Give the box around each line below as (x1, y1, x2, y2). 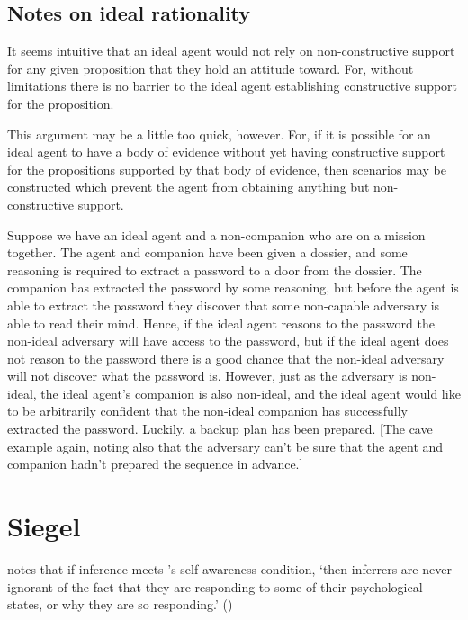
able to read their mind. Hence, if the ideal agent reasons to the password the (7, 313, 435, 332)
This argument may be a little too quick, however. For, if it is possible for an (7, 124, 431, 143)
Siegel (7, 508, 81, 544)
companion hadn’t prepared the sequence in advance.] (7, 454, 303, 473)
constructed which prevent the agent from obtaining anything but (7, 177, 370, 196)
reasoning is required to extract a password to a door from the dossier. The (7, 260, 422, 279)
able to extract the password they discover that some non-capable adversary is (7, 295, 440, 314)
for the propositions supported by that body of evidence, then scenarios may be (7, 159, 446, 178)
